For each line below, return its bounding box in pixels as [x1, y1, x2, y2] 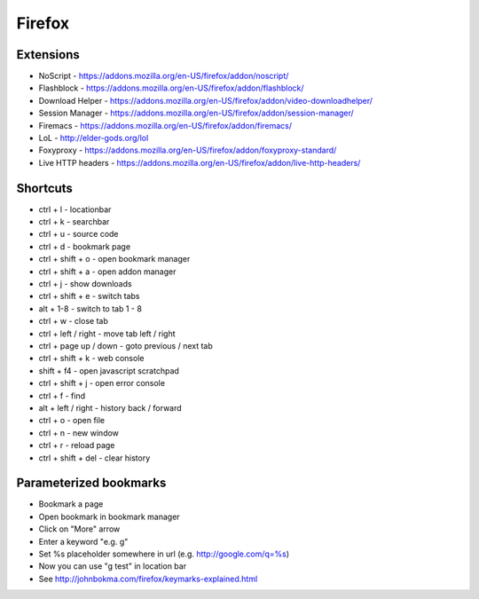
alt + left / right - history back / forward [38, 402, 182, 413]
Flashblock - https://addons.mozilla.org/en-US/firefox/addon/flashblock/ [38, 83, 305, 93]
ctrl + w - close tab [38, 316, 108, 327]
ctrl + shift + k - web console [38, 353, 145, 364]
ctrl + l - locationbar [38, 204, 112, 215]
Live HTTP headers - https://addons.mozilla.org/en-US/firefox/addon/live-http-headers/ [38, 157, 361, 168]
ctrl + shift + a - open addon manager [38, 266, 177, 277]
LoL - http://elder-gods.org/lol [38, 133, 149, 144]
